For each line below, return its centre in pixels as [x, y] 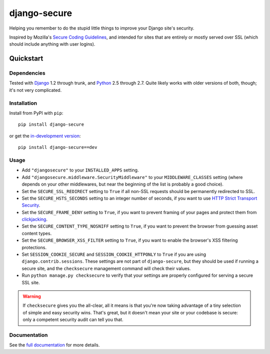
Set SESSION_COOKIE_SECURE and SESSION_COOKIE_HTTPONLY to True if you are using [114, 254]
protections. [34, 247]
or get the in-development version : [45, 136]
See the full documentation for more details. [54, 345]
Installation [23, 103]
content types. [37, 233]
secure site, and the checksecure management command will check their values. [106, 268]
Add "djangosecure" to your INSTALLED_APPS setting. [80, 170]
